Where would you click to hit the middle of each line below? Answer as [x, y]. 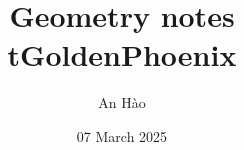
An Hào [122, 102]
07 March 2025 [122, 135]
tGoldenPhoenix [122, 54]
